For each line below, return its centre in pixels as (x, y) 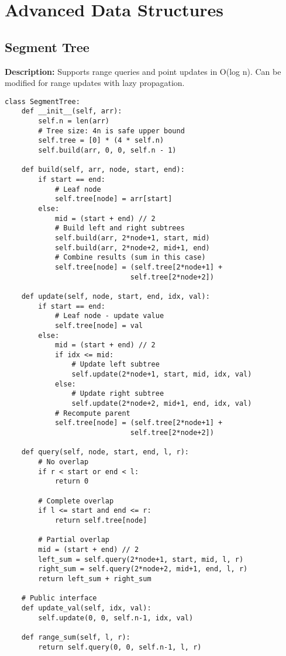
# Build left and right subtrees (120, 228)
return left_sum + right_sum (95, 579)
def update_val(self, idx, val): (86, 608)
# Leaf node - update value (109, 316)
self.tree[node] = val (99, 325)
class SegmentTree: (42, 101)
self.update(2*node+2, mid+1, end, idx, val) (162, 404)
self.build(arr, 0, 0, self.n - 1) (107, 151)
